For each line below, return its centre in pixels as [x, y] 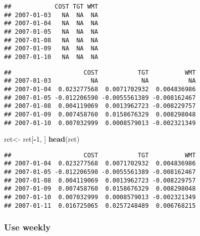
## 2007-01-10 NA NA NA [51, 57]
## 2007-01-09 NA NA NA [51, 49]
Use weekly [28, 227]
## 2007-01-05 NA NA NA [51, 32]
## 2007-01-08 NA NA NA [51, 40]
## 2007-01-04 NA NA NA [51, 23]
